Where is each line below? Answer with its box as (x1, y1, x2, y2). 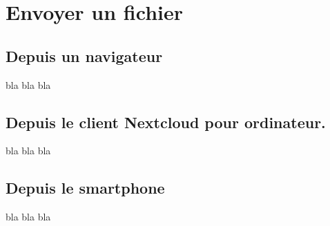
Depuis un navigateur (6, 45, 163, 66)
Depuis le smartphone (6, 177, 165, 198)
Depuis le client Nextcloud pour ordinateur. (6, 111, 326, 132)
